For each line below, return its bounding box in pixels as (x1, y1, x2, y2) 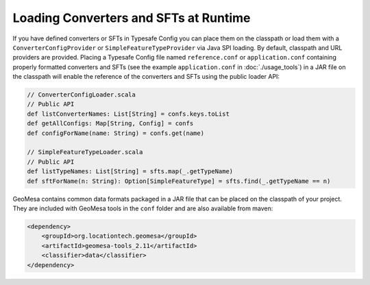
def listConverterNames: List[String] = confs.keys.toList (27, 110, 230, 118)
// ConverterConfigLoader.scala (27, 91, 136, 99)
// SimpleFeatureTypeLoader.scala (27, 148, 143, 156)
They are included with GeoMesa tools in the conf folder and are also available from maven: (12, 204, 273, 212)
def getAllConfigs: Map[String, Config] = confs (27, 120, 194, 127)
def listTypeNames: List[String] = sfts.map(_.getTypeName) (27, 168, 234, 175)
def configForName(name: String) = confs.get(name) (27, 129, 205, 137)
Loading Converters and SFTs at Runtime (12, 10, 251, 25)
